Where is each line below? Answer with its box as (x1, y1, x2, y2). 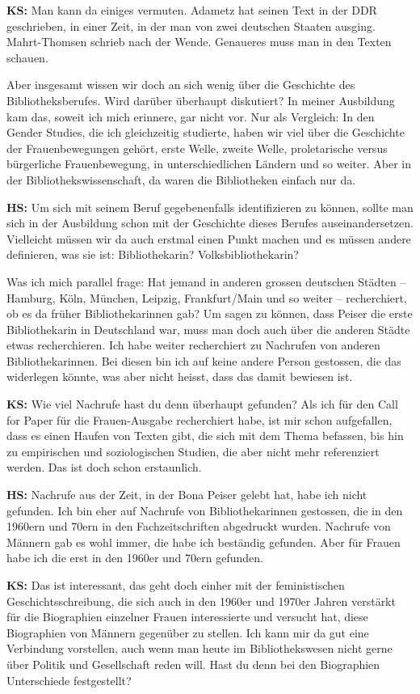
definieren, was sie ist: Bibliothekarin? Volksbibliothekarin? (6, 246, 299, 263)
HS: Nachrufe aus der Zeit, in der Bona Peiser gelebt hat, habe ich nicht (6, 486, 367, 503)
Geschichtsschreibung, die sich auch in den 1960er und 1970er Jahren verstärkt (6, 592, 396, 609)
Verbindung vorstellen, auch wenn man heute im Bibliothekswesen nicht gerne (6, 640, 393, 657)
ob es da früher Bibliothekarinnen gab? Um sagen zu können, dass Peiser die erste (6, 305, 413, 322)
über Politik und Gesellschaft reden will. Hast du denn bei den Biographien (6, 655, 380, 672)
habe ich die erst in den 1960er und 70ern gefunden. (6, 549, 263, 566)
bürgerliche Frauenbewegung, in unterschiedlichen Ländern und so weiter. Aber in (6, 155, 411, 172)
